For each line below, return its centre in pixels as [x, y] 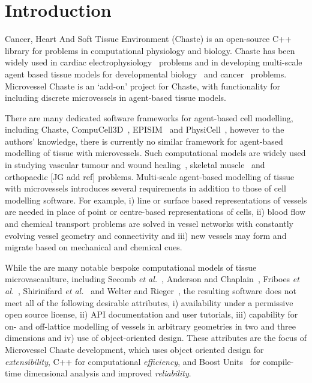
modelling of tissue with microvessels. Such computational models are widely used [155, 153]
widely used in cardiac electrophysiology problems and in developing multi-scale [154, 62]
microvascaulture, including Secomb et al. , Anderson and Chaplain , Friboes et [152, 279]
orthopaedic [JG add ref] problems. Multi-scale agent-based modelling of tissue [150, 176]
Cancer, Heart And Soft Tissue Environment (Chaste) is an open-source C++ [148, 39]
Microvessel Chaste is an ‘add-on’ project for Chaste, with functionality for [143, 86]
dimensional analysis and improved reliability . [107, 373]
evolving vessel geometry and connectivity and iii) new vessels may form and [146, 235]
